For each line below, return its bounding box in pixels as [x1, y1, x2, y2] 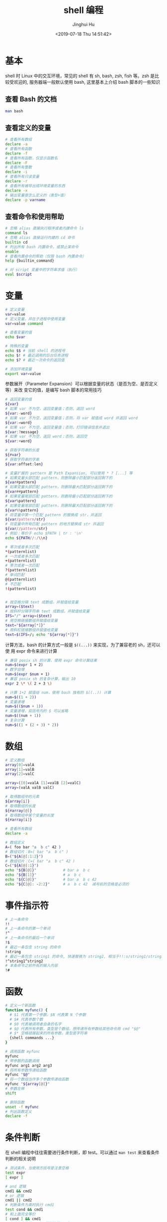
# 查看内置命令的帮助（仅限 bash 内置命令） [5, 254, 86, 259]
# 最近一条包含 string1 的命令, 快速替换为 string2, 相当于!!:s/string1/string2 [5, 954, 164, 959]
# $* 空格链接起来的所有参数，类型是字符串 [9, 1031, 88, 1036]
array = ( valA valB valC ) [5, 785, 55, 790]
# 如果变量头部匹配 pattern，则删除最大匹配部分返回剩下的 [5, 485, 113, 490]
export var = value [5, 371, 41, 376]
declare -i [5, 170, 28, 175]
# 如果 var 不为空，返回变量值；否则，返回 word [5, 406, 95, 411]
